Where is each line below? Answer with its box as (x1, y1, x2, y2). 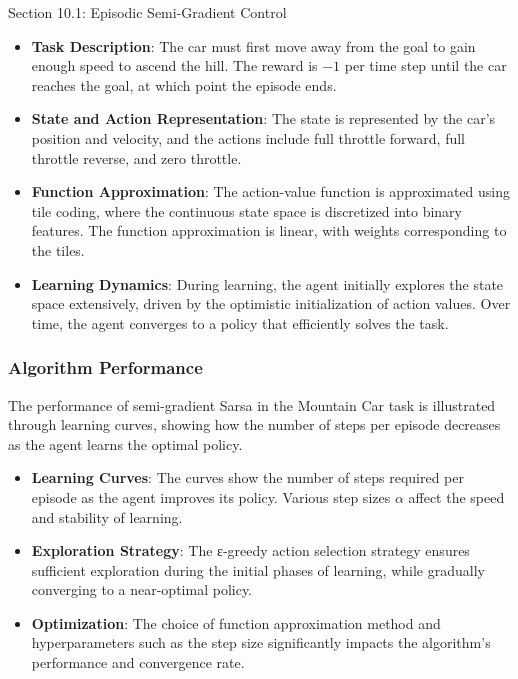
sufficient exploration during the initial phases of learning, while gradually (31, 559, 485, 580)
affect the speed (408, 486, 505, 507)
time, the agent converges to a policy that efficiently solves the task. (31, 312, 449, 333)
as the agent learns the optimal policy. (8, 433, 243, 454)
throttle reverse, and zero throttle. (31, 147, 242, 168)
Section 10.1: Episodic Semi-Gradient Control (8, 2, 287, 22)
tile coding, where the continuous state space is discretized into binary (31, 200, 463, 221)
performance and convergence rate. (31, 652, 245, 673)
